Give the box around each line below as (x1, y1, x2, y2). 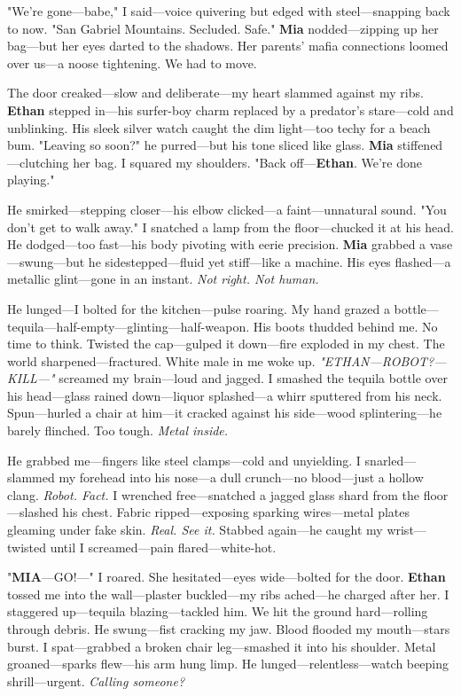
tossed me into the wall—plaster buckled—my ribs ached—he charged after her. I (7, 584, 449, 603)
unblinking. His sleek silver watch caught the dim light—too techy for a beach (7, 118, 431, 137)
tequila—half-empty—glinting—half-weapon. (7, 317, 250, 335)
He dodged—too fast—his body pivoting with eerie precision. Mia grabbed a (7, 235, 426, 254)
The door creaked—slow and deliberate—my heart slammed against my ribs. (7, 83, 424, 102)
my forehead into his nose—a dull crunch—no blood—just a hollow (59, 468, 424, 487)
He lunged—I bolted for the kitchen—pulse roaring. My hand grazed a (7, 299, 390, 317)
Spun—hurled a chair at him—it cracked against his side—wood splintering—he (7, 403, 442, 422)
